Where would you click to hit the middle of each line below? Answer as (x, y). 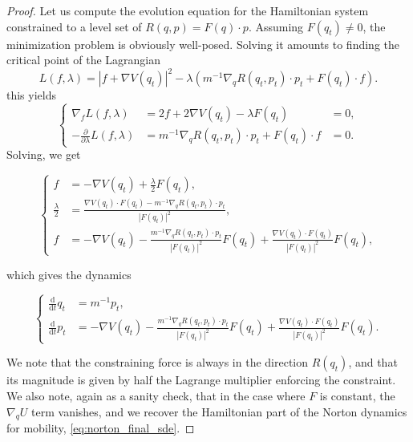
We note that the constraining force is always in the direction (158, 362)
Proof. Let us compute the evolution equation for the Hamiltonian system (188, 10)
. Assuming (276, 26)
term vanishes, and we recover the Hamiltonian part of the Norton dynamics (219, 411)
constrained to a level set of (74, 26)
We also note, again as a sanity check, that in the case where (156, 395)
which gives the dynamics (69, 274)
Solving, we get (44, 154)
